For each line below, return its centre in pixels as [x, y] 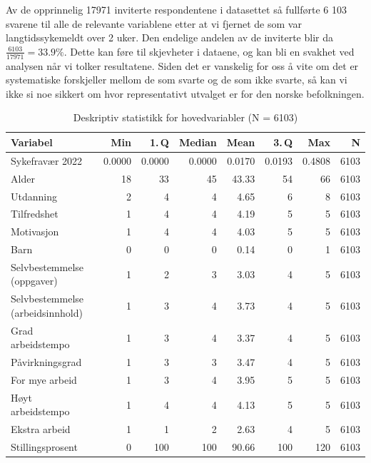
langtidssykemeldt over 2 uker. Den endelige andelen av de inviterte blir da [170, 37]
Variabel [32, 142]
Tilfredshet [35, 214]
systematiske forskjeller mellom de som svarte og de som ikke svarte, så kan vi [177, 80]
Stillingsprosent [44, 447]
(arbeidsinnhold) [47, 312]
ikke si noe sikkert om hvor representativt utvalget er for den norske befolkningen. [185, 93]
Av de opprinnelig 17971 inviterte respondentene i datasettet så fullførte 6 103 [176, 9]
